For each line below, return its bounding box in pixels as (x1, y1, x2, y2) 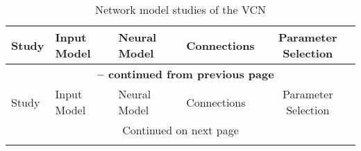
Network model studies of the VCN (95, 1, 266, 17)
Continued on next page (122, 122, 239, 138)
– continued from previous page (97, 66, 274, 82)
